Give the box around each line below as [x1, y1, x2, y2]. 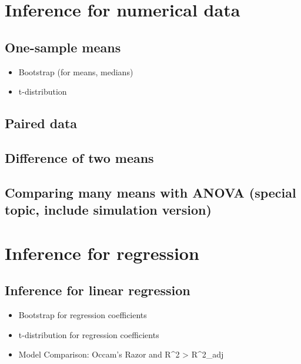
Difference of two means [5, 148, 154, 166]
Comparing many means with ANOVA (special [5, 183, 296, 201]
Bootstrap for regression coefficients [18, 309, 147, 321]
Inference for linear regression [5, 281, 190, 299]
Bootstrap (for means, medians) [18, 65, 133, 78]
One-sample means [5, 38, 121, 56]
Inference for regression [5, 241, 199, 265]
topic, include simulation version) [5, 201, 212, 219]
